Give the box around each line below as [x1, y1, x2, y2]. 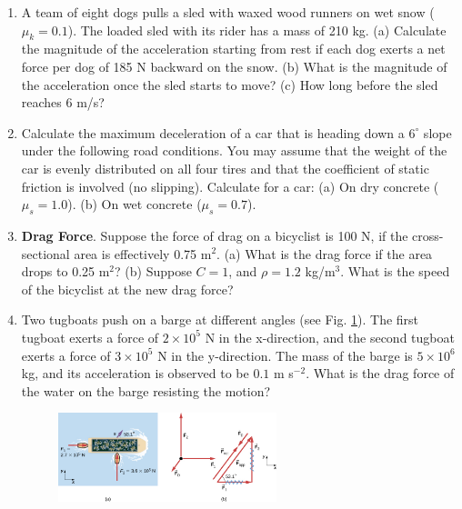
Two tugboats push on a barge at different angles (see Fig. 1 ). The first [21, 310, 419, 329]
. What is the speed [340, 262, 450, 281]
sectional [21, 244, 70, 263]
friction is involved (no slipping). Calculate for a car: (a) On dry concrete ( [21, 176, 439, 195]
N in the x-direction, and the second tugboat [205, 327, 455, 346]
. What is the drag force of [306, 364, 455, 383]
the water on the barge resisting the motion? [21, 381, 271, 400]
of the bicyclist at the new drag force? [21, 279, 234, 298]
